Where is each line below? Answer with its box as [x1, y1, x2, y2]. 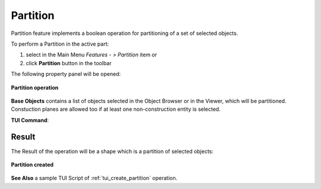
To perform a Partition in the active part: [11, 40, 109, 47]
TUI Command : [11, 116, 49, 124]
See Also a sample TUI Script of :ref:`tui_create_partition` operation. [11, 175, 178, 182]
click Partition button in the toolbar [26, 59, 112, 66]
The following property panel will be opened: [11, 71, 121, 78]
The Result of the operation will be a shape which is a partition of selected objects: [11, 148, 214, 155]
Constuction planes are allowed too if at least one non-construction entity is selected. [11, 105, 221, 113]
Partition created [11, 161, 53, 168]
